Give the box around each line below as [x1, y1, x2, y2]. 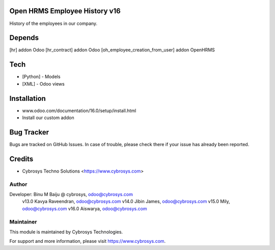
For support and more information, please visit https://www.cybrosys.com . [9, 238, 166, 244]
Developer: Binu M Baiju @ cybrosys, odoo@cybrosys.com [9, 191, 133, 197]
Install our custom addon [22, 115, 74, 121]
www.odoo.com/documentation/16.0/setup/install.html [22, 107, 136, 114]
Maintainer [9, 218, 37, 225]
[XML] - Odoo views [22, 80, 65, 87]
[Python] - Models [22, 74, 61, 80]
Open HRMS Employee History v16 [9, 7, 121, 15]
